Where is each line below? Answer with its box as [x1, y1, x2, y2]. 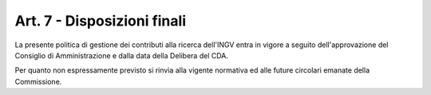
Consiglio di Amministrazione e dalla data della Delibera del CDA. [14, 50, 229, 60]
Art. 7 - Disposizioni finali [14, 12, 187, 30]
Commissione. [14, 77, 62, 86]
